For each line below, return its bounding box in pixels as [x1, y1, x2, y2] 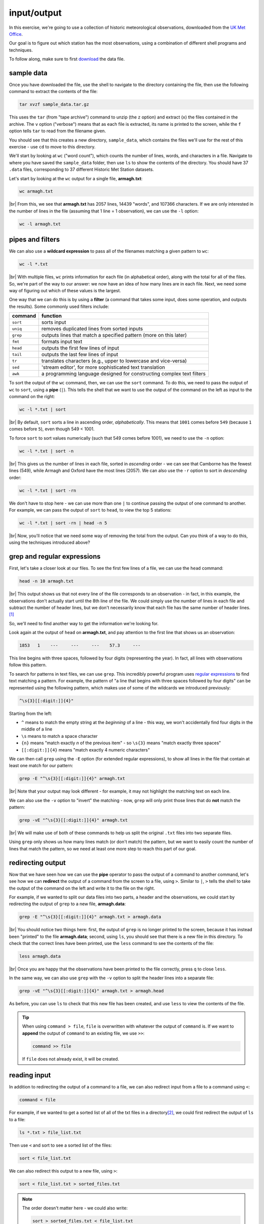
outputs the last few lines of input [41, 351, 118, 358]
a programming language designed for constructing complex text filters [41, 370, 206, 377]
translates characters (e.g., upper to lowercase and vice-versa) [41, 357, 187, 364]
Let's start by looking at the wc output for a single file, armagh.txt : [9, 175, 143, 181]
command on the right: [9, 394, 55, 400]
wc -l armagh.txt [19, 221, 61, 227]
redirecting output [9, 858, 66, 867]
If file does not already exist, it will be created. [22, 1056, 119, 1062]
